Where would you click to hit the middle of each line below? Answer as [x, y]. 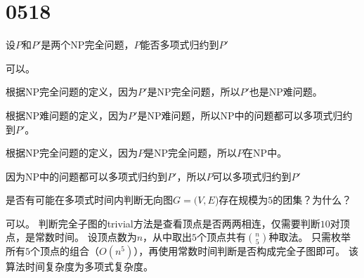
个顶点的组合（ [65, 251]
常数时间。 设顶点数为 [86, 237]
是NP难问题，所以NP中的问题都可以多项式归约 [245, 115]
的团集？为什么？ [312, 200]
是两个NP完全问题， [87, 45]
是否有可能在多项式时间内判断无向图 [89, 200]
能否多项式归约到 [180, 45]
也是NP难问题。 [286, 92]
